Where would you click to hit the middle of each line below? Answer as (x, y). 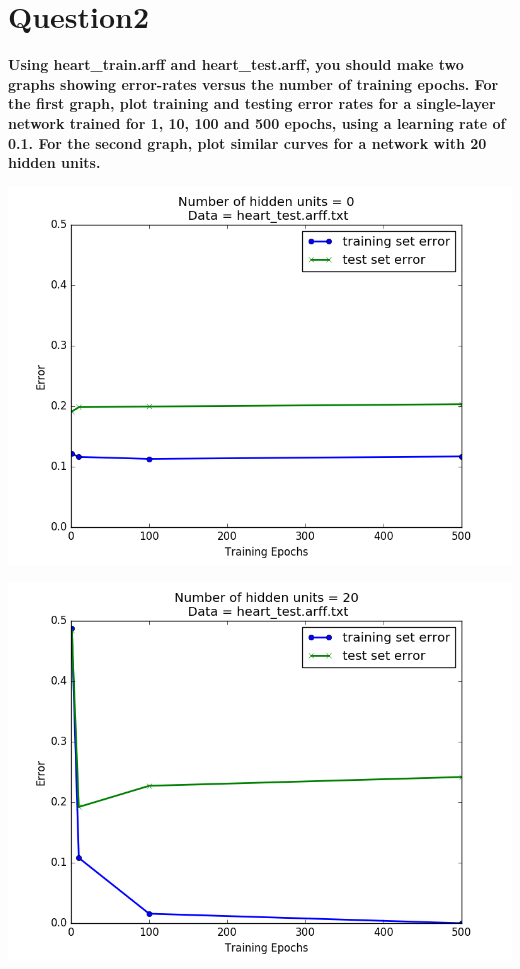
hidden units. (54, 162)
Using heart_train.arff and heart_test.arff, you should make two (236, 64)
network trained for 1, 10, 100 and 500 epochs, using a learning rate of (257, 122)
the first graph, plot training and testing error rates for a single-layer (252, 103)
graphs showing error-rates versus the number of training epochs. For (253, 83)
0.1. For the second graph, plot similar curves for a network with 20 (247, 142)
